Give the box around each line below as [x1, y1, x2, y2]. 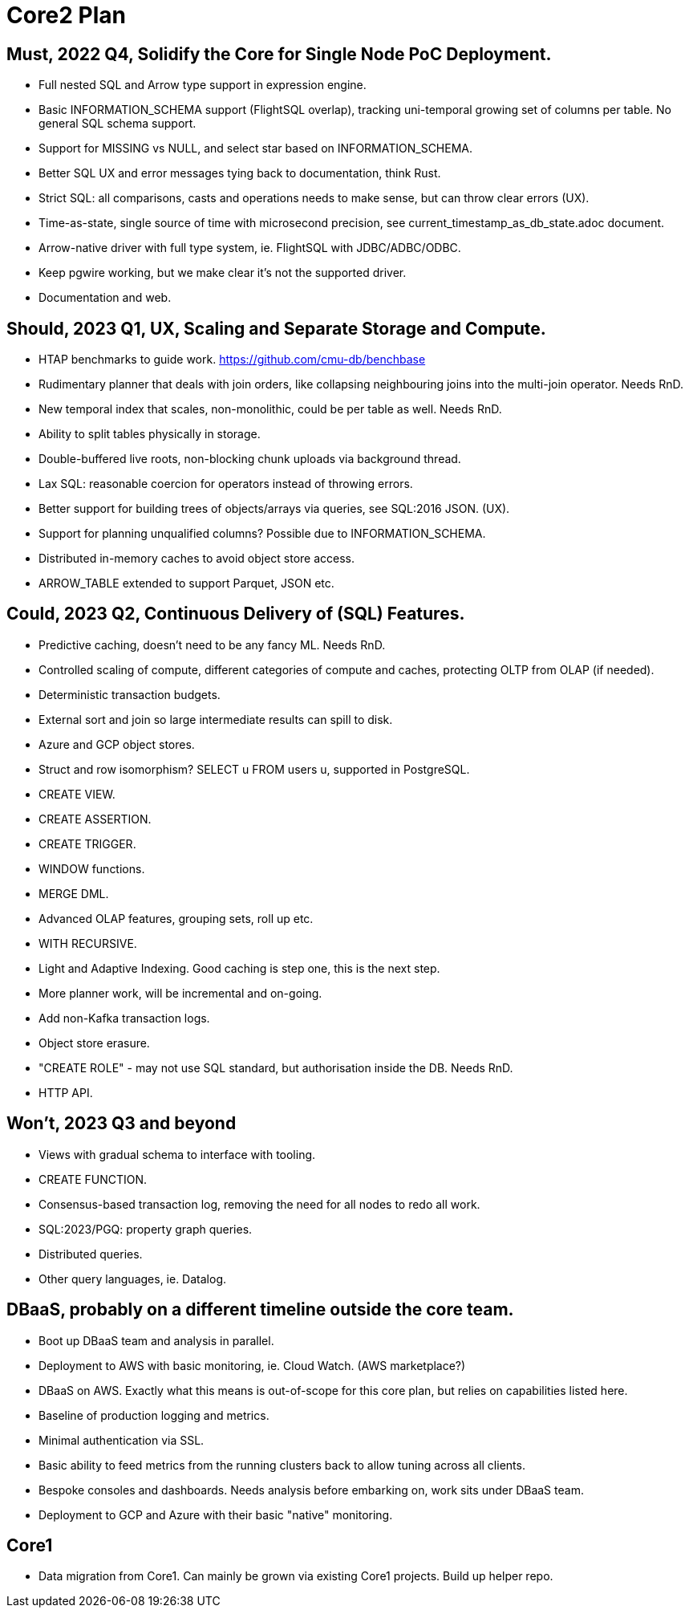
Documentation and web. [39, 291, 172, 305]
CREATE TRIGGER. [39, 836, 136, 851]
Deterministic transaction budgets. [39, 687, 221, 701]
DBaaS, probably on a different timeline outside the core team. [6, 1299, 514, 1320]
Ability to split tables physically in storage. [39, 427, 261, 441]
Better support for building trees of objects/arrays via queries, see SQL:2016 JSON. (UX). [39, 502, 510, 516]
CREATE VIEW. [39, 787, 116, 801]
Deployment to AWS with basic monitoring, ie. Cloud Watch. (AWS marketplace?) [39, 1358, 466, 1372]
